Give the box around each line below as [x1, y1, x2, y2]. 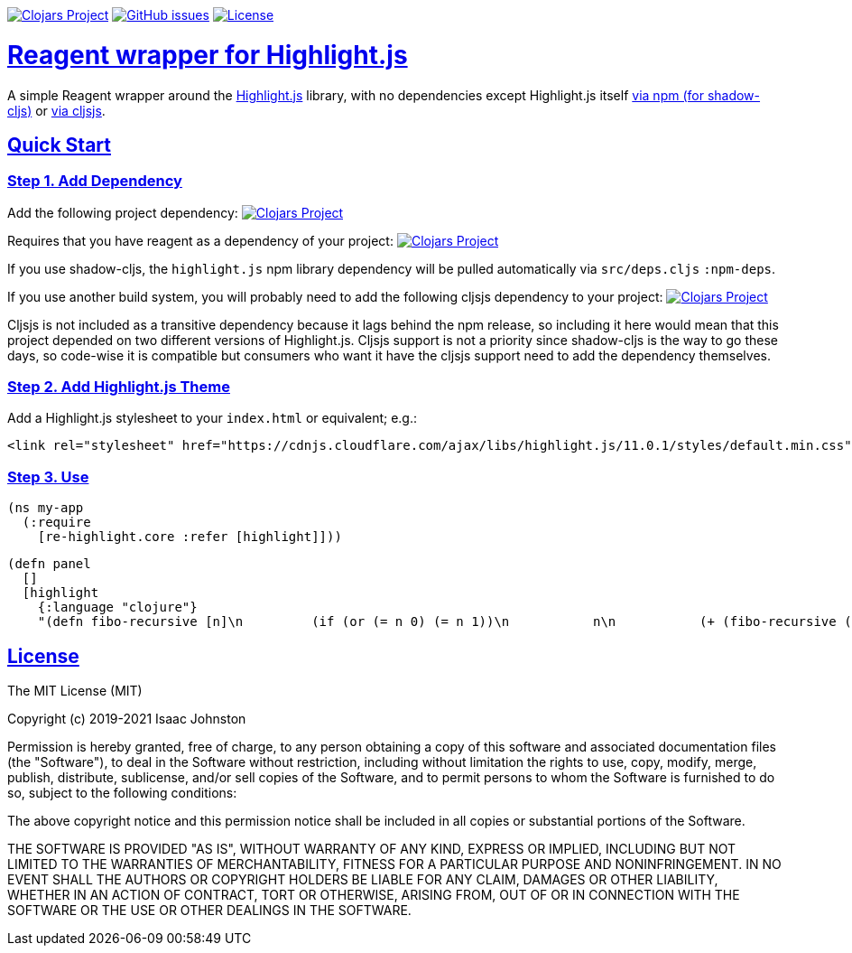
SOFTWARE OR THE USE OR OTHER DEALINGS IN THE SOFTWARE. [7, 902, 412, 919]
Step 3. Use [7, 467, 89, 486]
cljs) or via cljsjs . [7, 102, 106, 118]
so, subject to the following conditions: [7, 785, 237, 801]
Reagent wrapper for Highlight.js [7, 39, 408, 70]
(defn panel [7, 556, 91, 572]
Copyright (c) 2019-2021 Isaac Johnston [7, 711, 246, 727]
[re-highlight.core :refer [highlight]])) [37, 529, 342, 545]
